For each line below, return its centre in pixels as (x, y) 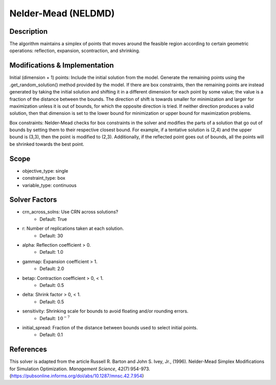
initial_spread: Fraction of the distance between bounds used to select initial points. (110, 327)
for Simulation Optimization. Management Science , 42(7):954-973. (80, 369)
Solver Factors (33, 200)
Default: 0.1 (51, 335)
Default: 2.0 (52, 269)
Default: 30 (51, 235)
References (28, 350)
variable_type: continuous (49, 185)
